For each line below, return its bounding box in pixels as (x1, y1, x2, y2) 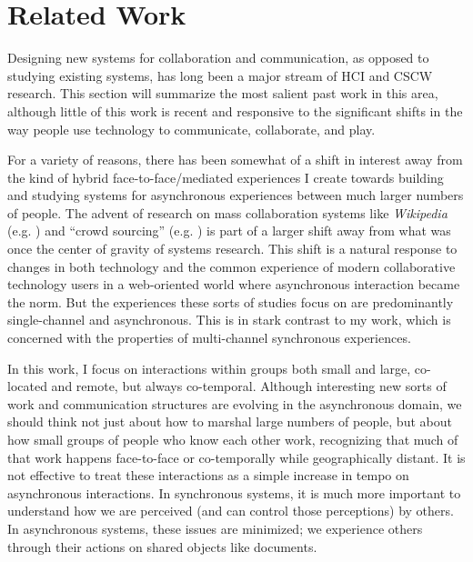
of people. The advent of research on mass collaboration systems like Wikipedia (7, 203, 448, 222)
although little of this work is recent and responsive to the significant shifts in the (7, 101, 463, 120)
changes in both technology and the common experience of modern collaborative (7, 256, 456, 276)
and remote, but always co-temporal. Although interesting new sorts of (51, 376, 447, 396)
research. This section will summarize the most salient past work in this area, (7, 84, 438, 103)
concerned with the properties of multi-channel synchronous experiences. (7, 328, 411, 347)
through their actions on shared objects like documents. (7, 537, 317, 556)
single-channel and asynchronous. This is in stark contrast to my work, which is (7, 310, 451, 329)
